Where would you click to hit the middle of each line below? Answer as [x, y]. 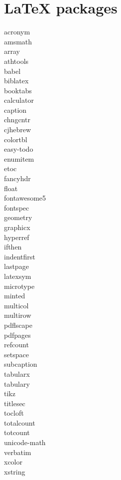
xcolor [13, 462]
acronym [17, 32]
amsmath [18, 41]
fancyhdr [17, 178]
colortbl [16, 139]
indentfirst [20, 256]
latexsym [18, 276]
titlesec [15, 403]
